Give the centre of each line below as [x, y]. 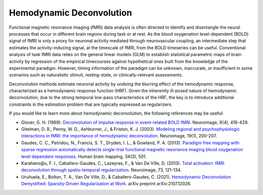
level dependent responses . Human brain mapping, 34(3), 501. [84, 156]
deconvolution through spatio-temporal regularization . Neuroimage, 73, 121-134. [102, 170]
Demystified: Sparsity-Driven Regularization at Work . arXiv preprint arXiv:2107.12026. [106, 184]
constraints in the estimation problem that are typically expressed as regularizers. [91, 104]
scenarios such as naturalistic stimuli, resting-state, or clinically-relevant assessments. [96, 75]
